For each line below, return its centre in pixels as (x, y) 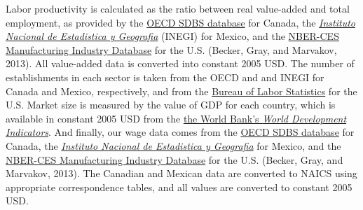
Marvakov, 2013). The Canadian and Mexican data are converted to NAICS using (181, 173)
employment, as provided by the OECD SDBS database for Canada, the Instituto (181, 22)
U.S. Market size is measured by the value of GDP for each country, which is (171, 105)
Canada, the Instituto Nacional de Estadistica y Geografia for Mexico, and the (173, 145)
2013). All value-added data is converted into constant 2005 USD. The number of (180, 63)
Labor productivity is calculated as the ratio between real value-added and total (178, 8)
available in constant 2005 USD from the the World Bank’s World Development (176, 118)
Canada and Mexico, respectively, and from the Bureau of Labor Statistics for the (181, 91)
